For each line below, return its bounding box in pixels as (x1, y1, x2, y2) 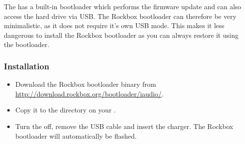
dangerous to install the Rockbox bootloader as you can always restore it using (4, 30, 239, 40)
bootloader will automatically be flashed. (15, 130, 137, 141)
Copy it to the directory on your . (15, 105, 116, 115)
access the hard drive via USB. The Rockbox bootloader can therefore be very (4, 11, 237, 21)
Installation (4, 60, 49, 72)
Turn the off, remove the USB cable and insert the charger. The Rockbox (15, 121, 233, 131)
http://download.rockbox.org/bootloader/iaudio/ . (15, 88, 163, 98)
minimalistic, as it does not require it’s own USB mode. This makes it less (4, 20, 225, 31)
